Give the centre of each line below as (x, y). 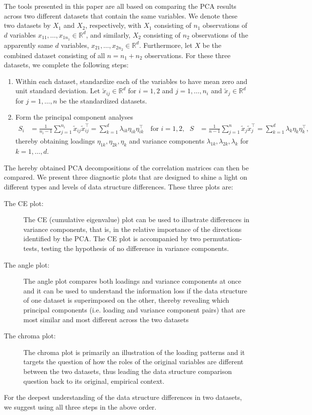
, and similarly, (108, 34)
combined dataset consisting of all (55, 55)
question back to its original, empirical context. (94, 381)
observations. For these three (187, 55)
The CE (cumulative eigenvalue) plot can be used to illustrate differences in (136, 219)
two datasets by (27, 25)
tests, (31, 248)
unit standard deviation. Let (58, 91)
